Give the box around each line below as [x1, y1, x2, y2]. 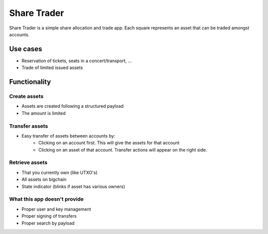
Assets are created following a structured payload [21, 103, 124, 109]
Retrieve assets [9, 159, 48, 166]
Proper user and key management [21, 206, 91, 212]
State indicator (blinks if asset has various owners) [21, 183, 125, 189]
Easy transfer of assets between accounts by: [21, 133, 116, 139]
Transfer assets [9, 122, 48, 129]
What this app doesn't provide [9, 196, 84, 203]
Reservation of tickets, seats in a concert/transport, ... [21, 58, 132, 64]
